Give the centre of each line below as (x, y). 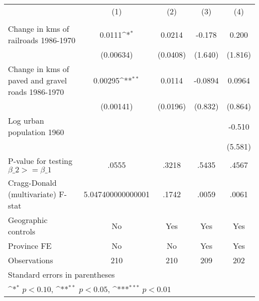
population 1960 (36, 132)
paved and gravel (38, 80)
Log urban (26, 120)
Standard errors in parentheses (62, 274)
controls (22, 231)
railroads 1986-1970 (42, 40)
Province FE (30, 246)
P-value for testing (40, 161)
